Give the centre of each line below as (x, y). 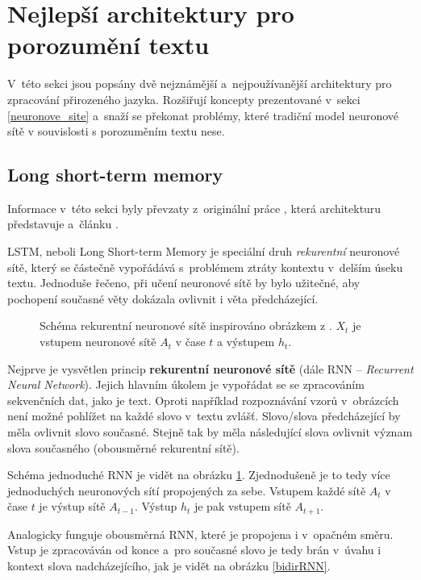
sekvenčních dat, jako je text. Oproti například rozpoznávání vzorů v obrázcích (203, 400)
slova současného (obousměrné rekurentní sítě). (123, 447)
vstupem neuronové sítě (98, 342)
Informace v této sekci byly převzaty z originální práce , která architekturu (194, 208)
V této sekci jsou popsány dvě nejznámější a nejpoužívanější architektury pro (200, 83)
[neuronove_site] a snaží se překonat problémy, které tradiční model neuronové (203, 115)
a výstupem (246, 342)
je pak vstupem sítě (242, 506)
